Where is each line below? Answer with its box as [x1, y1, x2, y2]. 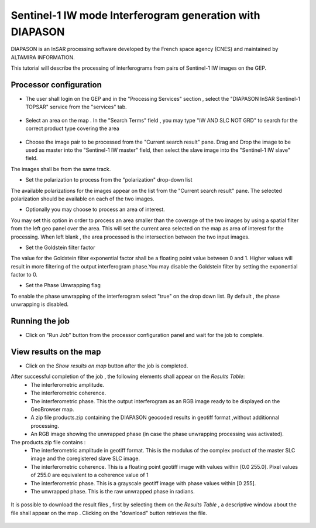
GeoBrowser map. [30, 406, 74, 413]
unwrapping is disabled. [11, 301, 69, 308]
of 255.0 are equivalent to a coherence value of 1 [30, 472, 149, 479]
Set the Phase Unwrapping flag [25, 282, 101, 289]
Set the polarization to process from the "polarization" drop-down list [25, 176, 193, 183]
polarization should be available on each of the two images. [11, 195, 154, 202]
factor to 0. [11, 271, 38, 278]
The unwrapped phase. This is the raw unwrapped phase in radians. [30, 488, 195, 495]
